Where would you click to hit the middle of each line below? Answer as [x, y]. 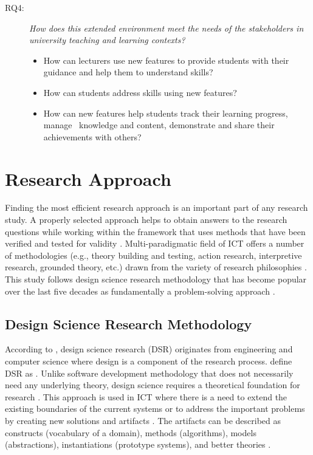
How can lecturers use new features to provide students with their [166, 60]
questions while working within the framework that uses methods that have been [155, 231]
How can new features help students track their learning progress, [166, 113]
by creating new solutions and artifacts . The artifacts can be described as [143, 420]
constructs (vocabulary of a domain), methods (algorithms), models [131, 432]
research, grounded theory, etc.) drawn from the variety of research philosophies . [156, 267]
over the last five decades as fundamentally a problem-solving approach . [140, 291]
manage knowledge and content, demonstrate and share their [159, 125]
